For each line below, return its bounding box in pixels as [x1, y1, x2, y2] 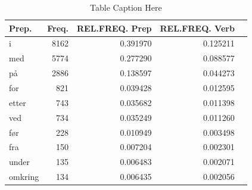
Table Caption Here [90, 1, 162, 13]
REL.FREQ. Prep [77, 21, 152, 34]
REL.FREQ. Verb [160, 21, 235, 34]
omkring [9, 170, 39, 183]
